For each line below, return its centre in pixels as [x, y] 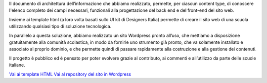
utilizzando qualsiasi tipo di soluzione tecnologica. [60, 27]
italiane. [17, 65]
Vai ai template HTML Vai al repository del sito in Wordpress [70, 74]
